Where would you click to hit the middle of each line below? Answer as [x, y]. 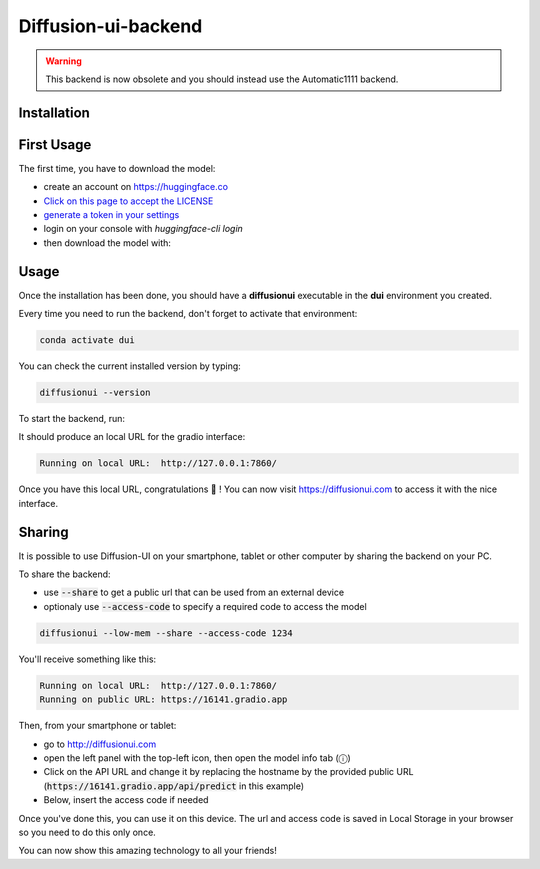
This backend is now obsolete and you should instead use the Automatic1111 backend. [222, 79]
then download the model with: [107, 242]
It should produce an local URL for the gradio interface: [132, 437]
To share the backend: [64, 574]
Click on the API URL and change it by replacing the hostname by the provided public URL [228, 772]
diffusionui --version [95, 393]
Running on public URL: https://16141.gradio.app [163, 699]
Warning [63, 61]
